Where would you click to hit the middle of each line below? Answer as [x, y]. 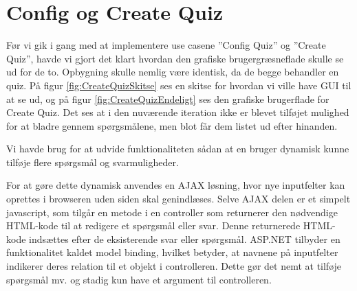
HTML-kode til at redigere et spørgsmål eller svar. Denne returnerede [153, 225]
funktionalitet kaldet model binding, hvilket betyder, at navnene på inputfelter [172, 252]
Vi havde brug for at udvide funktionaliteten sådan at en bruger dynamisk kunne [178, 149]
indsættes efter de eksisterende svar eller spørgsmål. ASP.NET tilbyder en [185, 238]
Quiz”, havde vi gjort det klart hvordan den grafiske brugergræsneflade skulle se [175, 58]
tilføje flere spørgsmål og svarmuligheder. [93, 162]
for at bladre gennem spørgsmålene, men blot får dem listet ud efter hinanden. [172, 125]
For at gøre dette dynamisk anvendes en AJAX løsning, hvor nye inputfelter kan [176, 185]
